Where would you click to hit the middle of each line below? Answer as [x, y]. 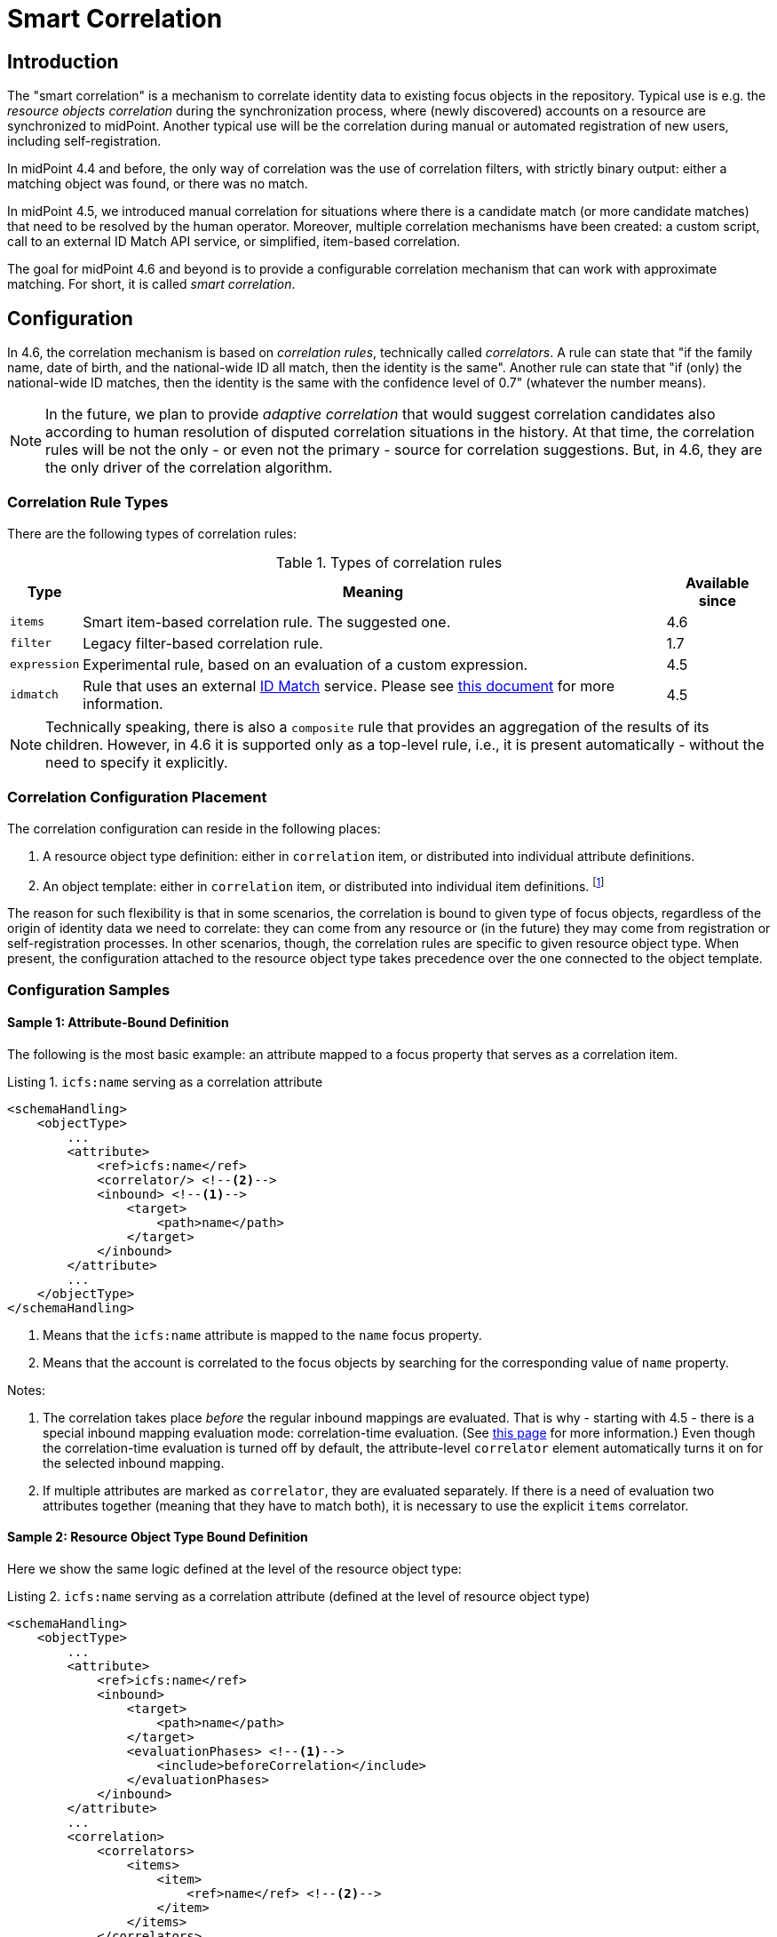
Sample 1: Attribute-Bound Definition [118, 1023]
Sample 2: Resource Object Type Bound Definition [158, 1537]
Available [718, 582]
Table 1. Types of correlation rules [389, 562]
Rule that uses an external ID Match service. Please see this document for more [349, 686]
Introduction [63, 61]
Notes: [26, 1390]
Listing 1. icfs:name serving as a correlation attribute [165, 1081]
